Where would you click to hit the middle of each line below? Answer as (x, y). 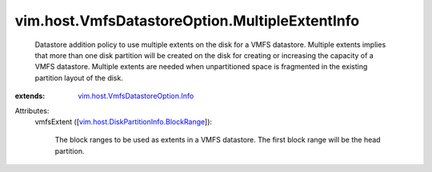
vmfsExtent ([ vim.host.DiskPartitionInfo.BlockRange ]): (123, 121)
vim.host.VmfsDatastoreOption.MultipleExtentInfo (187, 21)
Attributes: (32, 111)
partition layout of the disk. (79, 78)
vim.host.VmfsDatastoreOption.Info (136, 96)
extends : (30, 96)
